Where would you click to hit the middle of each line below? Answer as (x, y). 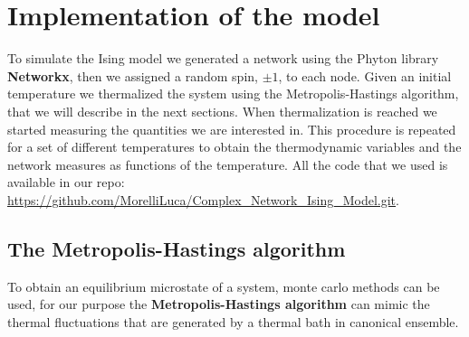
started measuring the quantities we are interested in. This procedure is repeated (232, 129)
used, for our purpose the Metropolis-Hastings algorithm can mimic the (219, 304)
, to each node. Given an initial (365, 75)
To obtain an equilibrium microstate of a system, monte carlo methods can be (224, 286)
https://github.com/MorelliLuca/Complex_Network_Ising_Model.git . (203, 199)
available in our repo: (66, 182)
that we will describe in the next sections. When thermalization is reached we (222, 111)
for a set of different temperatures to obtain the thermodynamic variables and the (234, 147)
